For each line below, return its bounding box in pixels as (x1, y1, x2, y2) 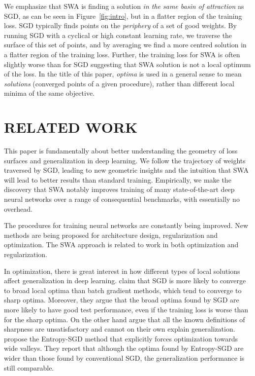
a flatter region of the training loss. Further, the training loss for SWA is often (4, 49, 240, 59)
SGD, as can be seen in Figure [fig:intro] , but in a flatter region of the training (4, 10, 242, 21)
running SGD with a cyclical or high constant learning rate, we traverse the (4, 30, 232, 40)
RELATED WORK (4, 117, 138, 137)
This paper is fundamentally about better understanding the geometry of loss (4, 146, 238, 156)
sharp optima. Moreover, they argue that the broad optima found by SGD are (4, 295, 239, 305)
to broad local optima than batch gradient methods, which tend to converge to (4, 285, 242, 295)
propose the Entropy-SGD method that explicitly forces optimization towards (4, 333, 238, 343)
